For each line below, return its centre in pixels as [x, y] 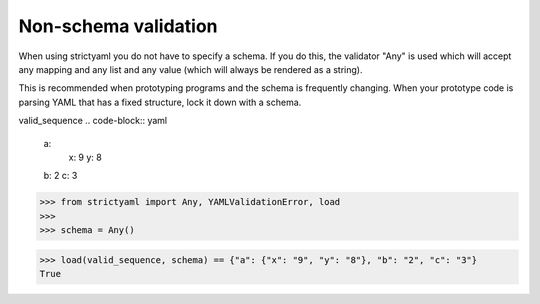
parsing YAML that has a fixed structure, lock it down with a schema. [160, 102]
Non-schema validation [118, 26]
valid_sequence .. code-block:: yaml [93, 121]
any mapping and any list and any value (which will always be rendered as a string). [190, 69]
